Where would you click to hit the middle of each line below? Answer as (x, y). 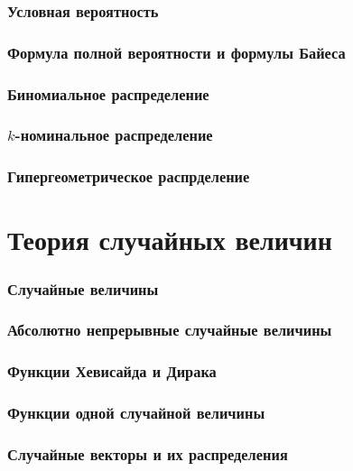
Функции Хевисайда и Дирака (112, 371)
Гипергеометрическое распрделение (129, 176)
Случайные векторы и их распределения (148, 453)
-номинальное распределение (114, 135)
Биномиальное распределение (108, 93)
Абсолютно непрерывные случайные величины (170, 330)
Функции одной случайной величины (136, 413)
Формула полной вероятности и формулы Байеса (176, 52)
